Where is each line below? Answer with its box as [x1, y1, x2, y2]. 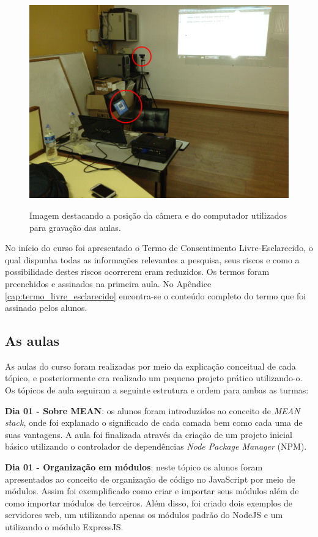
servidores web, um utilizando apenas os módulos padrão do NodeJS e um [5, 508, 283, 521]
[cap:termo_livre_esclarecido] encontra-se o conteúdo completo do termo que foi [5, 289, 306, 302]
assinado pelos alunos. [5, 301, 87, 314]
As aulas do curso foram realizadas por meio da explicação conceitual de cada [5, 359, 296, 372]
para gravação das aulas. [29, 221, 121, 233]
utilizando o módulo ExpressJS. [5, 521, 124, 533]
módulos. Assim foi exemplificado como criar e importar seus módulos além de [5, 484, 299, 497]
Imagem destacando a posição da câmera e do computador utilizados [29, 208, 287, 221]
